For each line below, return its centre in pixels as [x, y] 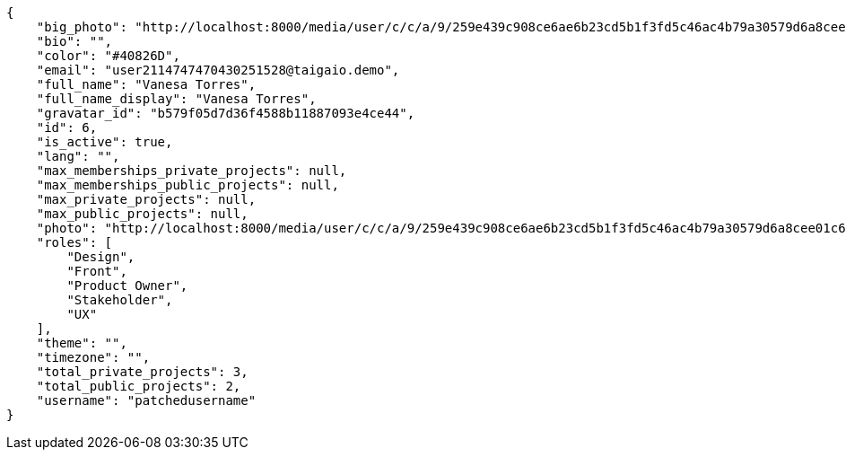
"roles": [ [74, 242]
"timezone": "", [93, 357]
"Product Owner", [127, 286]
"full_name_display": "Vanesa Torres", [176, 99]
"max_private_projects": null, [146, 199]
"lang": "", [78, 156]
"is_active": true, [105, 142]
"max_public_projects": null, [142, 214]
